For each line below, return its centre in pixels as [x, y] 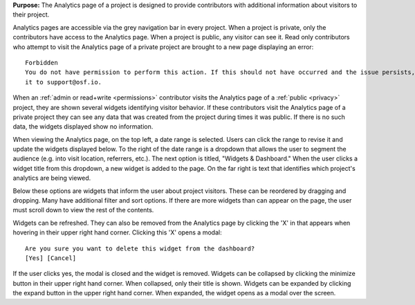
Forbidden [41, 63]
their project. [31, 15]
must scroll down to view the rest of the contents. [83, 210]
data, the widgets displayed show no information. [83, 127]
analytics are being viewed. [52, 178]
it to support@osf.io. [64, 82]
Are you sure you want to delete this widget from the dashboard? [140, 248]
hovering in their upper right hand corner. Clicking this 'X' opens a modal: [117, 232]
